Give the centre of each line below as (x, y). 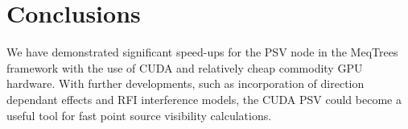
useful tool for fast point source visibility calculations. (139, 115)
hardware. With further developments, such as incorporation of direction (185, 83)
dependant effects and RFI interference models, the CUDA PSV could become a (204, 99)
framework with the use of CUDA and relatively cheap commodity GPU (185, 67)
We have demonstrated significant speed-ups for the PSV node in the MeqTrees (202, 52)
